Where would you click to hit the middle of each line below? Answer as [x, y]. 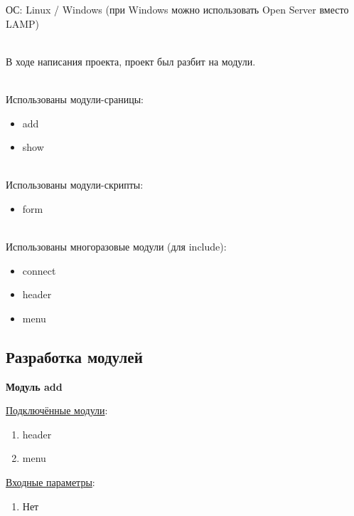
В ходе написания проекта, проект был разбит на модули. [131, 61]
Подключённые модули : [57, 410]
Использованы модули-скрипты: [75, 185]
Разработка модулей [74, 356]
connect [39, 270]
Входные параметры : [50, 482]
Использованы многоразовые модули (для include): [116, 247]
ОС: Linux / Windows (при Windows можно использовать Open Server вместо [177, 9]
